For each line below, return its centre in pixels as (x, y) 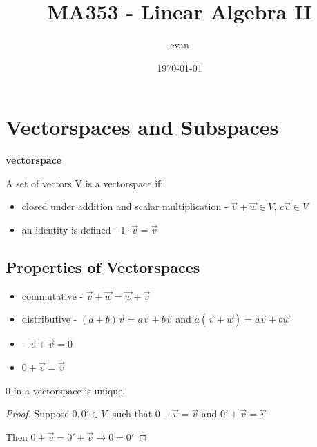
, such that (129, 413)
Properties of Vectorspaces (103, 267)
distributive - (49, 319)
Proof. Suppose (37, 413)
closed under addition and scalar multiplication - (125, 206)
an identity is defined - (69, 230)
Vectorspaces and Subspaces (142, 127)
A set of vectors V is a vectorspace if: (85, 183)
